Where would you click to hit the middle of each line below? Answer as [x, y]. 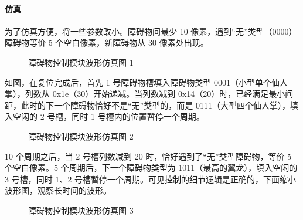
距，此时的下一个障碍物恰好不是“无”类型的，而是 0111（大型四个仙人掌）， [147, 105]
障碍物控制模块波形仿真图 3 [81, 210]
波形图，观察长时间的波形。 [58, 190]
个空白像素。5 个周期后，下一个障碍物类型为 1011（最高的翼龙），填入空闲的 [151, 167]
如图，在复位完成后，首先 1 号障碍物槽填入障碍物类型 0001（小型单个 [138, 82]
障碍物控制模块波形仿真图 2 [81, 136]
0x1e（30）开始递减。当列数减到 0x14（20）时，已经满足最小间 [173, 94]
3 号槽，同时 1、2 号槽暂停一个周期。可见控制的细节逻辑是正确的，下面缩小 [150, 179]
